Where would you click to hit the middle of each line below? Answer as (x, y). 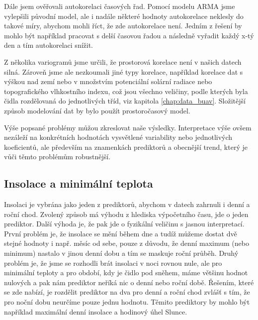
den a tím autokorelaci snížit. (49, 45)
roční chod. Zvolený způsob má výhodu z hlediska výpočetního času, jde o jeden (126, 214)
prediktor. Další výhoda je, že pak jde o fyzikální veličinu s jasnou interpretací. (124, 224)
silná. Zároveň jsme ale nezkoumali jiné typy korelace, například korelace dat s (124, 71)
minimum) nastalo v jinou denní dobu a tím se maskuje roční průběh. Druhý (121, 253)
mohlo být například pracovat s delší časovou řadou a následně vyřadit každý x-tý (129, 35)
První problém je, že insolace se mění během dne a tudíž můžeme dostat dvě (121, 233)
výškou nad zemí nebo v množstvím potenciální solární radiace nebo (108, 81)
